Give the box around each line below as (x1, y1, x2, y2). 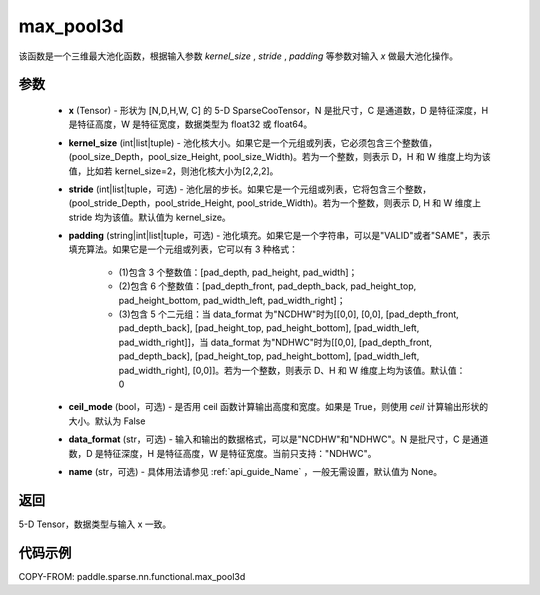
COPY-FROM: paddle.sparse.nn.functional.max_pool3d (18, 570, 246, 582)
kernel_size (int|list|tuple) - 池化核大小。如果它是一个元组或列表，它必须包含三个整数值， (68, 136, 438, 149)
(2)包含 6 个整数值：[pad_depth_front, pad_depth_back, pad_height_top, (118, 280, 417, 292)
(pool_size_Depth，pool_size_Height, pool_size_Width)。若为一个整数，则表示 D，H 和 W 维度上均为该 (68, 151, 492, 163)
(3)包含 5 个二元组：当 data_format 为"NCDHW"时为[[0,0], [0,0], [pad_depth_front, (118, 308, 459, 320)
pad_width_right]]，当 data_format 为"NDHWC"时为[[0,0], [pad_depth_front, (118, 336, 432, 348)
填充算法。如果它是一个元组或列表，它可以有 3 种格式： (68, 243, 299, 255)
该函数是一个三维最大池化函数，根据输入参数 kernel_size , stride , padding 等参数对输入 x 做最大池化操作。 (18, 50, 459, 62)
